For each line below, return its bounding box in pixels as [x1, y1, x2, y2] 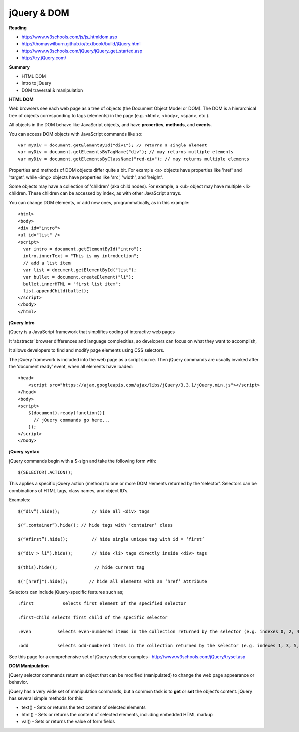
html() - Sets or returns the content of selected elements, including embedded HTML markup [21, 711, 213, 717]
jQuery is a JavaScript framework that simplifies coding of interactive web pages [9, 329, 175, 335]
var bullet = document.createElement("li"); [23, 274, 134, 280]
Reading [9, 25, 27, 31]
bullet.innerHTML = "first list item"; [23, 281, 121, 287]
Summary [9, 64, 30, 70]
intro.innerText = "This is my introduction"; [23, 253, 139, 259]
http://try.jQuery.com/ [21, 55, 67, 61]
